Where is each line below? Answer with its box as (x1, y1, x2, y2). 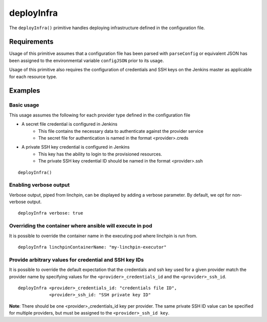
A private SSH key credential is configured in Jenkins (21, 144, 130, 150)
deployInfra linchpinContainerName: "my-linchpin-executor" (18, 244, 167, 250)
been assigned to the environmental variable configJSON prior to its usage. (9, 57, 164, 63)
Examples (9, 87, 41, 95)
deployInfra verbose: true (18, 211, 84, 216)
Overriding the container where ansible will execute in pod (9, 222, 153, 229)
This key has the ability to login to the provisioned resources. (38, 151, 163, 157)
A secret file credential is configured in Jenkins (21, 121, 118, 127)
